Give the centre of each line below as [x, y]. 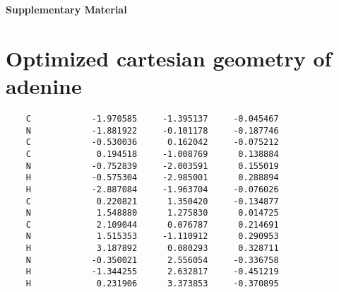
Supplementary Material [66, 9]
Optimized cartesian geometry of [169, 58]
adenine [44, 85]
